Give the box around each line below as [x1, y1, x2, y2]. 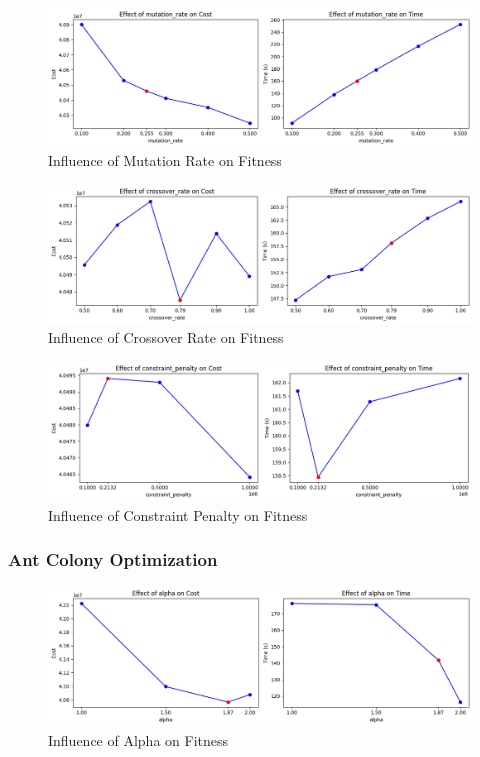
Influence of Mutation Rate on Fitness [48, 150, 282, 171]
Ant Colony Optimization [8, 547, 218, 572]
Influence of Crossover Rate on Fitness [48, 327, 284, 348]
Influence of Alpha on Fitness [48, 729, 229, 750]
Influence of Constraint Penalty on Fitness [48, 504, 308, 525]
